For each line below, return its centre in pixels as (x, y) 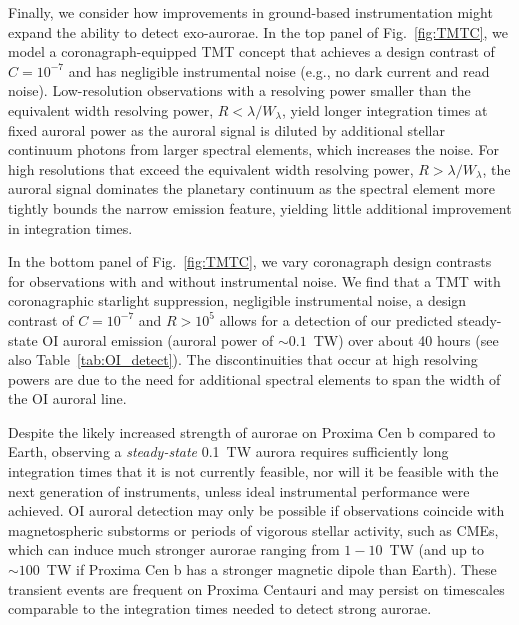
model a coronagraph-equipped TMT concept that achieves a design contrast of (251, 51)
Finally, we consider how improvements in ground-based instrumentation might (250, 12)
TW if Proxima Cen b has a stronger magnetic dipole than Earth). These (271, 569)
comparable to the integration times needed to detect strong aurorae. (220, 608)
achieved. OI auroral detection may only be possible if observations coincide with (256, 510)
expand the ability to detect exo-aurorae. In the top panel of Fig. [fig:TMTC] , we (258, 31)
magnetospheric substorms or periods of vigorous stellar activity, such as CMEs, (253, 529)
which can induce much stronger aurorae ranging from (174, 549)
